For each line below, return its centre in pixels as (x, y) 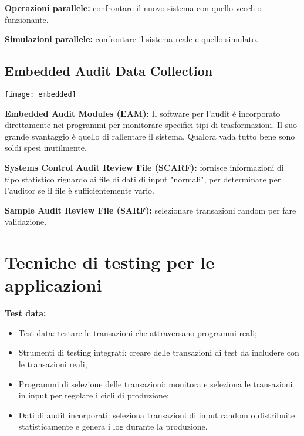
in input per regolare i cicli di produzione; (94, 395)
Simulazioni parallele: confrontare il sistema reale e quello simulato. (131, 39)
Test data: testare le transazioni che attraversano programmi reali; (138, 332)
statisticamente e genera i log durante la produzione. (113, 426)
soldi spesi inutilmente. (46, 148)
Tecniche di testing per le (110, 262)
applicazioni (53, 285)
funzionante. (27, 19)
